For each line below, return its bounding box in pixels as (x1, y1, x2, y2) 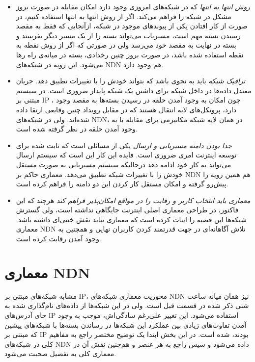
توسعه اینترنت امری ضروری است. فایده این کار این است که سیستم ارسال (16, 150, 237, 160)
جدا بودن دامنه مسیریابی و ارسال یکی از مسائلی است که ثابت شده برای (16, 140, 232, 150)
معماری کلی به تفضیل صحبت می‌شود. (4, 348, 116, 359)
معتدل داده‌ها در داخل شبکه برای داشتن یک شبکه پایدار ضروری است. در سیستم (16, 85, 252, 95)
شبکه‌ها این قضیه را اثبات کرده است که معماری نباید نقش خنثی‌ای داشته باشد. (16, 214, 247, 224)
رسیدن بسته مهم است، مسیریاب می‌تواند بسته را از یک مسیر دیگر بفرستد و (16, 30, 241, 40)
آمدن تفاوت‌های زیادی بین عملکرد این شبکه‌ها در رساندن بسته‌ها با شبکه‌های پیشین (4, 319, 247, 330)
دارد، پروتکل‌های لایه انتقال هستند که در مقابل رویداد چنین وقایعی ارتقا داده (16, 104, 236, 114)
